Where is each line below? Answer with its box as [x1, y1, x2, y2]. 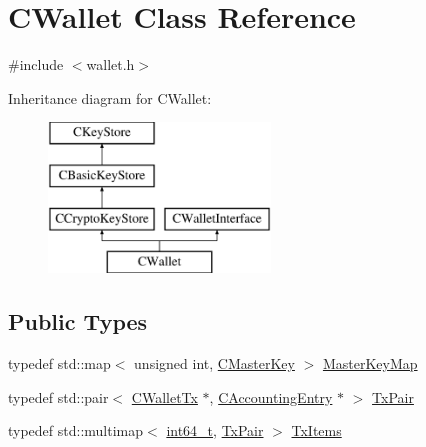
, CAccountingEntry [209, 386, 333, 407]
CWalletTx [131, 386, 198, 407]
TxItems [291, 420, 342, 441]
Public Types [8, 306, 148, 337]
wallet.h [86, 54, 135, 75]
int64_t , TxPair [166, 420, 264, 441]
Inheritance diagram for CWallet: [8, 87, 212, 108]
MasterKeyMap [322, 353, 418, 374]
